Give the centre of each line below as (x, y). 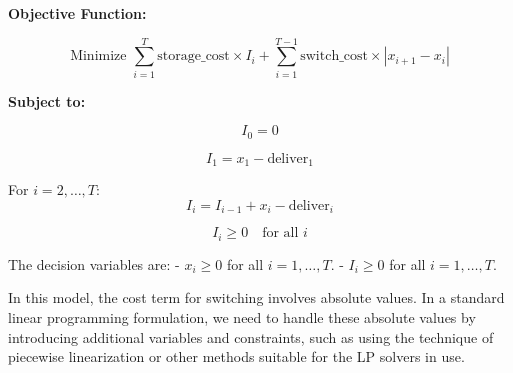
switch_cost (334, 56)
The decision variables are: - (94, 263)
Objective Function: (77, 13)
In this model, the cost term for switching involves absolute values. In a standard (256, 297)
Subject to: (47, 100)
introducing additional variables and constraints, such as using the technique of (251, 336)
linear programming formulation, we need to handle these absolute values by (242, 316)
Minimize (98, 56)
